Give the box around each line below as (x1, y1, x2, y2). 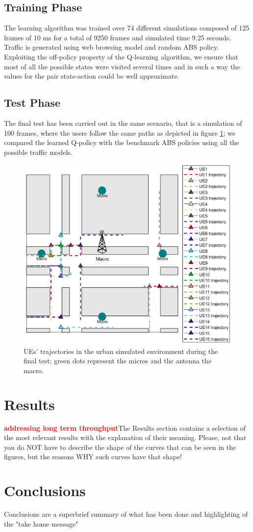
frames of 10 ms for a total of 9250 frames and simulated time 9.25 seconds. (4, 32, 231, 42)
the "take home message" (4, 518, 78, 529)
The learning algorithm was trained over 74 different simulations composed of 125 (4, 23, 250, 33)
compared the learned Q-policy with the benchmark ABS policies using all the (4, 137, 239, 148)
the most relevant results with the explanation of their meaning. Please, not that (4, 432, 247, 443)
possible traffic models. (4, 147, 73, 157)
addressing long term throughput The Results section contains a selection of (4, 422, 246, 433)
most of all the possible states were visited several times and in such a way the (4, 61, 240, 71)
